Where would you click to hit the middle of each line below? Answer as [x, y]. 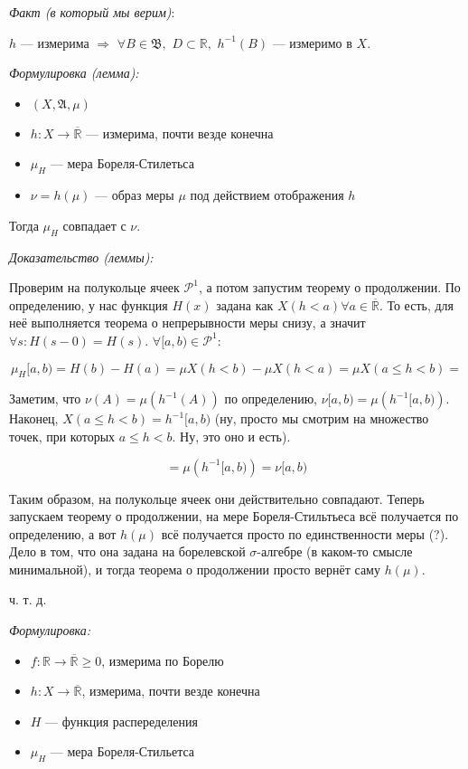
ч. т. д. [28, 599]
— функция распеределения [122, 721]
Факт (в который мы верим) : [92, 12]
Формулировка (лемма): [74, 73]
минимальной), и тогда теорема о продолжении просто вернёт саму [195, 569]
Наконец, [34, 418]
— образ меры [135, 195]
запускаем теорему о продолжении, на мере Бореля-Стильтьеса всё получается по [234, 516]
